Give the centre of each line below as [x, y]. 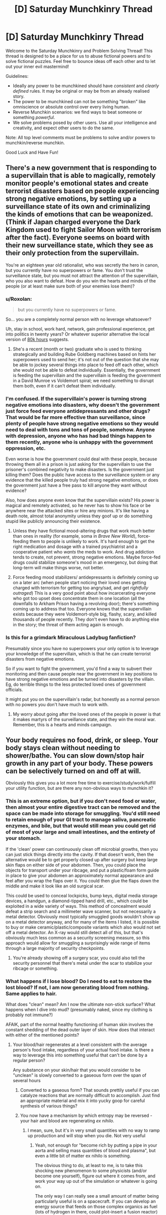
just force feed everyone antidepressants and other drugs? [78, 411]
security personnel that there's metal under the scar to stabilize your [83, 963]
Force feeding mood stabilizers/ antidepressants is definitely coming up [85, 577]
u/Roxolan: [19, 299]
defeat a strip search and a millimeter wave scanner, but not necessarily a [81, 911]
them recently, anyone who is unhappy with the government [79, 442]
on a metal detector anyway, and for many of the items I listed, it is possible [83, 922]
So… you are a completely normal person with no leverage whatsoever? [79, 319]
